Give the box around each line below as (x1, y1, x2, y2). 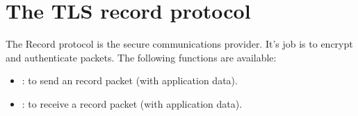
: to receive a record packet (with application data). (22, 96, 243, 110)
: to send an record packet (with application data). (22, 73, 238, 88)
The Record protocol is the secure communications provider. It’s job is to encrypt (6, 37, 353, 51)
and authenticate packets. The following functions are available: (6, 50, 277, 64)
